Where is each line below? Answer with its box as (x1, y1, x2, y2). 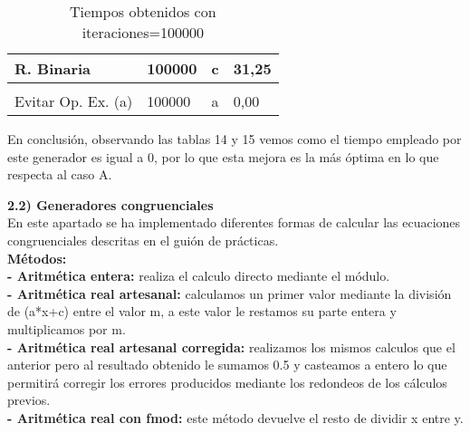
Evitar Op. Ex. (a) (14, 91, 133, 111)
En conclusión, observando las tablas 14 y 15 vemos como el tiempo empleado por (7, 130, 462, 148)
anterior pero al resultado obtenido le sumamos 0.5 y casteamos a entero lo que (7, 355, 447, 374)
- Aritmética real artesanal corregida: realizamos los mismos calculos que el (7, 337, 456, 356)
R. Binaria (14, 58, 91, 79)
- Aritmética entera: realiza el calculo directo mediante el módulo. (7, 266, 390, 285)
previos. (7, 390, 51, 409)
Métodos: (7, 248, 67, 267)
